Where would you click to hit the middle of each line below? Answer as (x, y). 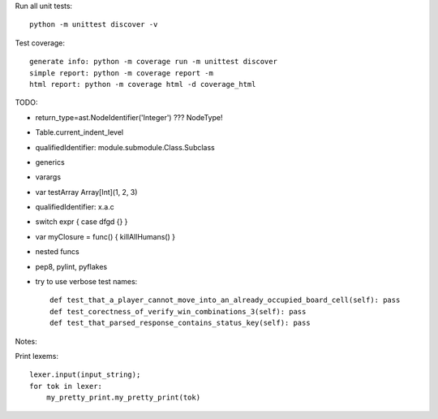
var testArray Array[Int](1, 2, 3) (86, 192)
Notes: (26, 341)
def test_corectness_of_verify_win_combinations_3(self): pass (178, 311)
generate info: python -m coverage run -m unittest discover (153, 62)
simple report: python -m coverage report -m (122, 73)
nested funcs (58, 252)
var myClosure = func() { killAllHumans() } (105, 236)
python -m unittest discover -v (94, 25)
